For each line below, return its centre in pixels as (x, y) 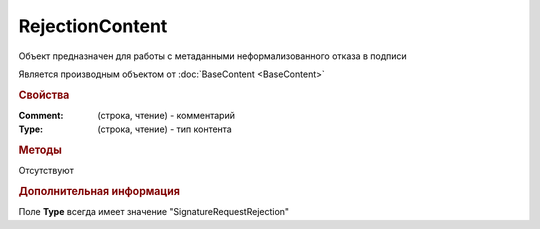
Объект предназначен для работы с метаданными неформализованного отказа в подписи (212, 56)
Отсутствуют (46, 171)
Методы (40, 150)
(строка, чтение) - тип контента (164, 129)
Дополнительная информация (99, 192)
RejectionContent (93, 26)
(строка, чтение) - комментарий (166, 115)
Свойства (44, 95)
